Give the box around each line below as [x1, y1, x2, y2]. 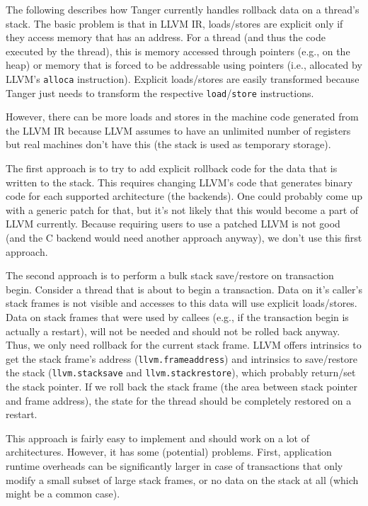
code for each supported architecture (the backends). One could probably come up [6, 189, 362, 203]
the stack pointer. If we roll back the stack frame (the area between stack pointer [6, 379, 357, 394]
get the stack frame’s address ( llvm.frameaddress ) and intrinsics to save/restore [6, 351, 357, 366]
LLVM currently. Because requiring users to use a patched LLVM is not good [6, 216, 340, 231]
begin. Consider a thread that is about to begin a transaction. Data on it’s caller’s [6, 281, 362, 296]
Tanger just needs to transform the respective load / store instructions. [6, 85, 314, 100]
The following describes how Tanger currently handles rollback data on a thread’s [6, 2, 360, 16]
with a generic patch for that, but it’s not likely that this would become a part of [6, 202, 359, 217]
